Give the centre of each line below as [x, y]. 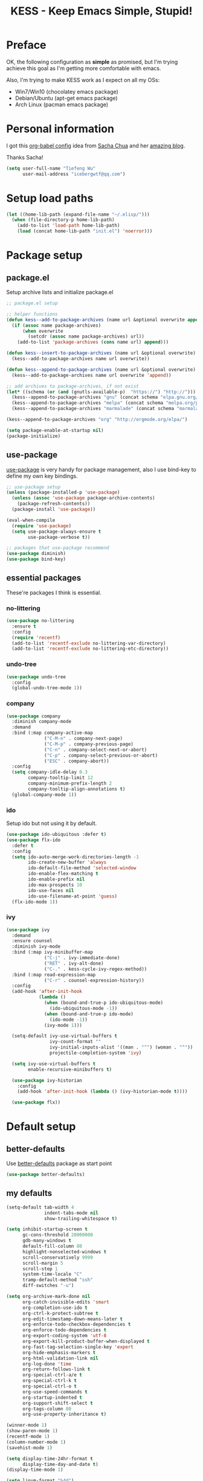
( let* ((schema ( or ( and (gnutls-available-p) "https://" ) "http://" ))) [101, 392]
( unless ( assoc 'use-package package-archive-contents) [83, 498]
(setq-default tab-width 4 [40, 1207]
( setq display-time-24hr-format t [50, 1459]
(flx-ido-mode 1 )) [35, 902]
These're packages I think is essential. [54, 593]
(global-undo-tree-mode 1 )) [47, 688]
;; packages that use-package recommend [58, 548]
